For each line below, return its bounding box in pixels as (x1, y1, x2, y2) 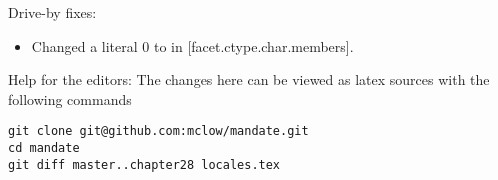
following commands (8, 88, 132, 109)
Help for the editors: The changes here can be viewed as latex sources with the (8, 69, 490, 90)
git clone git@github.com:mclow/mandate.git (8, 124, 309, 139)
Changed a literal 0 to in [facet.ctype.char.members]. (31, 35, 354, 56)
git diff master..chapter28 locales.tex (8, 157, 281, 172)
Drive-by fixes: (8, 2, 97, 22)
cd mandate (8, 141, 80, 156)
